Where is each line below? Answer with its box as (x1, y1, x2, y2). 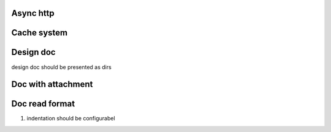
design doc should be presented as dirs (11, 63, 112, 70)
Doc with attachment (11, 79, 93, 90)
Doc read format (11, 98, 75, 109)
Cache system (11, 28, 67, 38)
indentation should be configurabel (26, 115, 116, 122)
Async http (11, 8, 55, 18)
